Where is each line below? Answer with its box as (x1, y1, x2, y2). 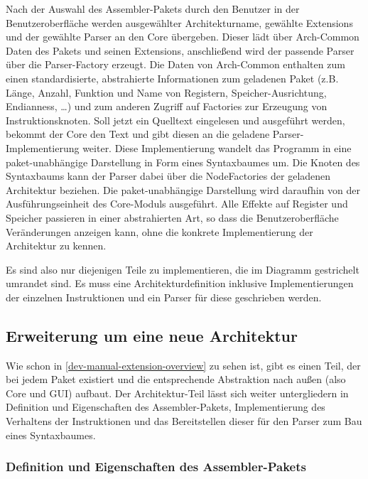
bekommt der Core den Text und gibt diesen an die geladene (6, 127, 270, 141)
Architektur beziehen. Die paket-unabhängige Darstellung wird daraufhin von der (6, 182, 360, 197)
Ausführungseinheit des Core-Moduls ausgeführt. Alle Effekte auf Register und (6, 196, 348, 211)
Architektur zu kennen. (6, 238, 107, 253)
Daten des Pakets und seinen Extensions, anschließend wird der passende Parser (6, 43, 355, 58)
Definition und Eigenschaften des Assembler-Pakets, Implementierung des (6, 399, 325, 414)
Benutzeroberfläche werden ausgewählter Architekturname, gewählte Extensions (6, 15, 353, 30)
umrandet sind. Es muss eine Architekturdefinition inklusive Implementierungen (6, 276, 354, 291)
